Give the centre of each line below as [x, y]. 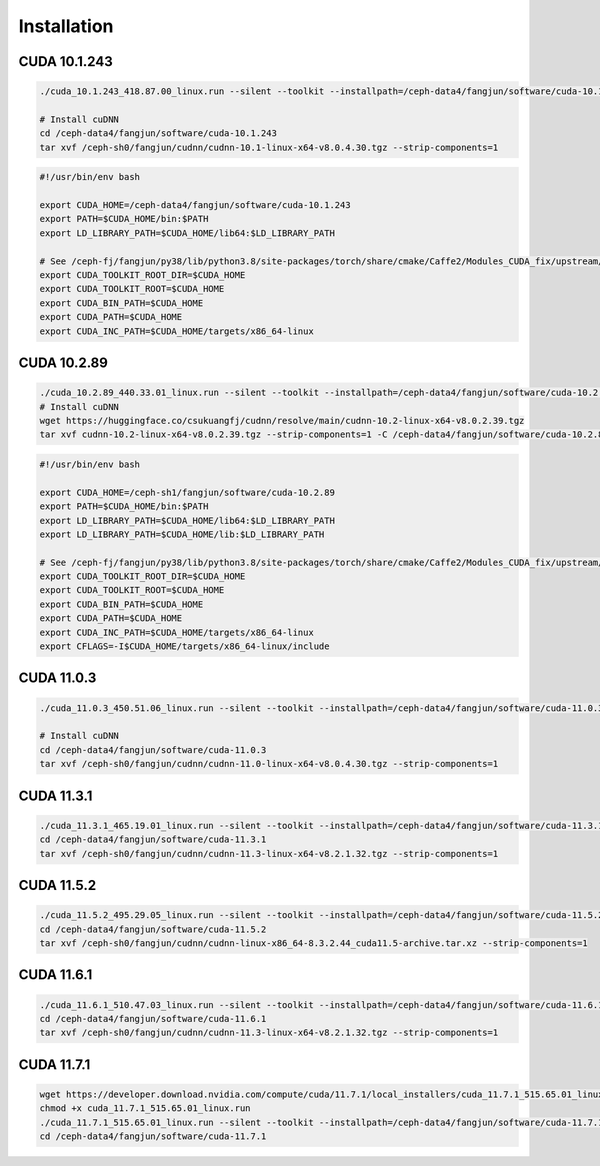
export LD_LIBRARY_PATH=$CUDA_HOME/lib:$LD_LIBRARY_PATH [182, 534]
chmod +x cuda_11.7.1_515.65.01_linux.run [145, 1108]
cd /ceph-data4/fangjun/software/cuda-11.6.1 [153, 1018]
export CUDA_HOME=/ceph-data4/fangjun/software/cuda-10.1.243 [195, 205]
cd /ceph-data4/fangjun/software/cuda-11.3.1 [153, 839]
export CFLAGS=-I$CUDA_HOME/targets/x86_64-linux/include [184, 646]
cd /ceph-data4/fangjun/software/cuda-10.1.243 [158, 133]
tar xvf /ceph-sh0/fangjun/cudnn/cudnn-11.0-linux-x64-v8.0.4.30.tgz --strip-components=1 [269, 764]
